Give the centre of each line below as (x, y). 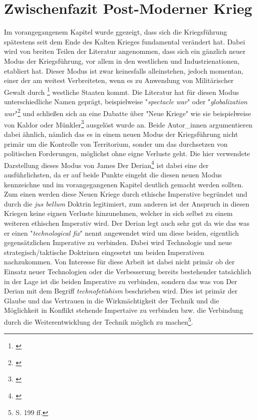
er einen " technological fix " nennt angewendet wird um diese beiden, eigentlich (122, 232)
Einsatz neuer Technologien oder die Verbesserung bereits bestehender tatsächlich (128, 271)
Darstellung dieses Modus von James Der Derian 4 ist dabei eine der (107, 164)
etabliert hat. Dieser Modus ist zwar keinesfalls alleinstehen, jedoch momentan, (124, 70)
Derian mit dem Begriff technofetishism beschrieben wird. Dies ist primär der (121, 291)
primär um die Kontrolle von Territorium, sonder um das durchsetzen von (116, 144)
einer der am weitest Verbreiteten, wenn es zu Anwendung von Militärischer (119, 80)
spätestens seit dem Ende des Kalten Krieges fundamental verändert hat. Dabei (125, 41)
